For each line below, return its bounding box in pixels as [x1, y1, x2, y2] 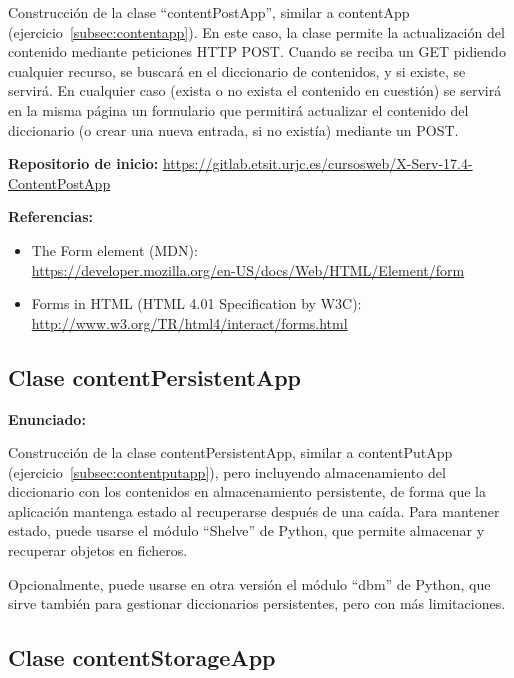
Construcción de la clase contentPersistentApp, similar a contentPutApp [8, 442, 453, 463]
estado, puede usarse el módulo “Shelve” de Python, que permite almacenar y [8, 520, 485, 541]
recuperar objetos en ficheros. [8, 540, 188, 561]
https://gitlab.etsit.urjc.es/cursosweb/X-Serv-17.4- [162, 153, 473, 174]
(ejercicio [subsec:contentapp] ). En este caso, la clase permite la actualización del [8, 21, 505, 42]
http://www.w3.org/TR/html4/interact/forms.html [31, 312, 348, 333]
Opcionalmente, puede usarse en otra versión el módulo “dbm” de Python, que [8, 573, 491, 594]
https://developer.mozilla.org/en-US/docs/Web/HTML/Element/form [31, 259, 465, 280]
